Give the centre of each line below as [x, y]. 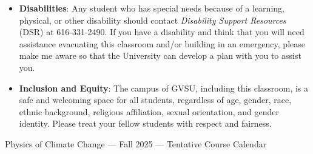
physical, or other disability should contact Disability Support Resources [153, 20]
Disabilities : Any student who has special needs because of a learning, [152, 8]
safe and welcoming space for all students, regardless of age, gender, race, [155, 100]
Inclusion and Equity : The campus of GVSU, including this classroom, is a [164, 88]
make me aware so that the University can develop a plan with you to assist [160, 55]
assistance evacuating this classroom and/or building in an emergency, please [162, 43]
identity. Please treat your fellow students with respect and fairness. [145, 123]
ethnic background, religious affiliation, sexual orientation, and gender [149, 111]
